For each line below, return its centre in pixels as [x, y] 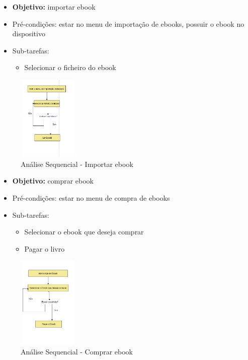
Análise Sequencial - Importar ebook [77, 164]
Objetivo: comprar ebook [53, 181]
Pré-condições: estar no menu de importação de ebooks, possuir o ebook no [128, 23]
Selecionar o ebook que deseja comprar [84, 232]
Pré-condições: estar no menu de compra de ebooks [91, 198]
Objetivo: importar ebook [54, 7]
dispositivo [29, 34]
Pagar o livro [45, 248]
